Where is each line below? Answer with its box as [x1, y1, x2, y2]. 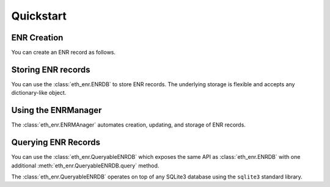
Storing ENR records [11, 64, 91, 75]
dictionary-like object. [11, 89, 67, 97]
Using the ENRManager [11, 105, 102, 116]
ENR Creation [11, 32, 64, 43]
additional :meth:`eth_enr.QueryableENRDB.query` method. [11, 162, 159, 169]
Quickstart [11, 9, 67, 23]
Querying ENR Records [11, 137, 101, 148]
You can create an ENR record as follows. [11, 49, 116, 56]
